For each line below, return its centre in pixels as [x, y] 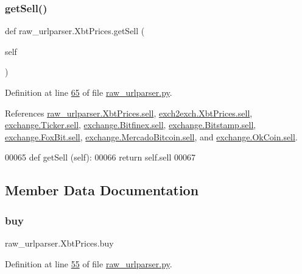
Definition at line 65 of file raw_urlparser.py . [89, 92]
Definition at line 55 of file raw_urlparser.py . [89, 263]
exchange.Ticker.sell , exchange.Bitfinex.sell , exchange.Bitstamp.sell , [131, 125]
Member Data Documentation [102, 190]
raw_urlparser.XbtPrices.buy [59, 243]
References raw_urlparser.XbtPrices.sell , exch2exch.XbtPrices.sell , [129, 113]
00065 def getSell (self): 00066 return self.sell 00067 [100, 157]
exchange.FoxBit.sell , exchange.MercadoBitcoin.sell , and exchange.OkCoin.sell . [151, 136]
